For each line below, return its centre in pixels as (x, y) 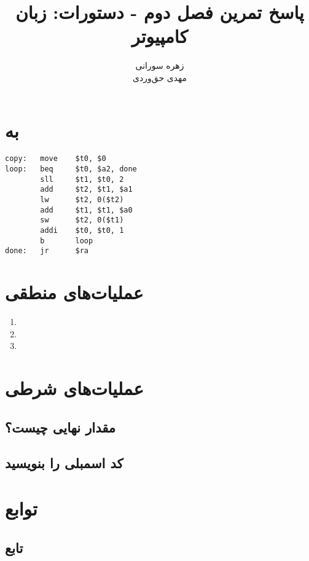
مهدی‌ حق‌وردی (160, 77)
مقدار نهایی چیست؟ (61, 427)
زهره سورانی (160, 65)
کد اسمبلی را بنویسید (64, 463)
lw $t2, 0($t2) (82, 200)
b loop (67, 241)
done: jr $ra (47, 251)
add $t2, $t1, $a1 (86, 190)
